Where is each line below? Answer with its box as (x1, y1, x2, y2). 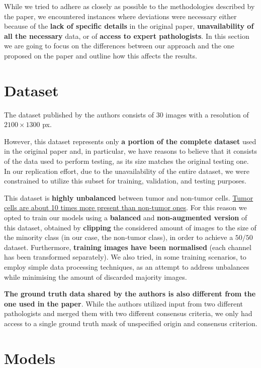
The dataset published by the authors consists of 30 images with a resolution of (4, 109, 249, 119)
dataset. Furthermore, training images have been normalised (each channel (4, 241, 251, 252)
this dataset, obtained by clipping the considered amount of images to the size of (4, 222, 256, 232)
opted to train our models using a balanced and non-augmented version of (4, 212, 247, 223)
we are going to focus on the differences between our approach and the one (4, 40, 234, 51)
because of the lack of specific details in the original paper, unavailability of (4, 21, 254, 31)
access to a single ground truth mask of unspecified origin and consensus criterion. (4, 318, 257, 328)
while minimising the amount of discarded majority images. (4, 271, 187, 282)
